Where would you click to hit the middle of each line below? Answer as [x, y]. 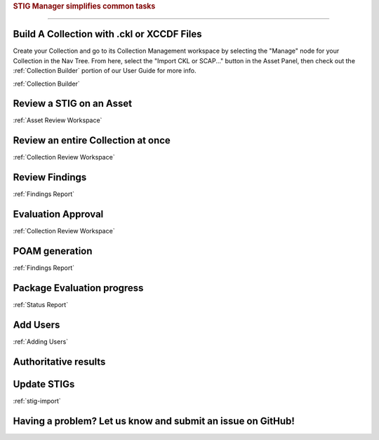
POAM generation [53, 251]
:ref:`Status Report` [41, 305]
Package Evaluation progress [78, 288]
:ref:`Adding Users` [41, 342]
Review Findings [50, 177]
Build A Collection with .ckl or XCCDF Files [108, 34]
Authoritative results [59, 362]
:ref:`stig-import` [37, 401]
